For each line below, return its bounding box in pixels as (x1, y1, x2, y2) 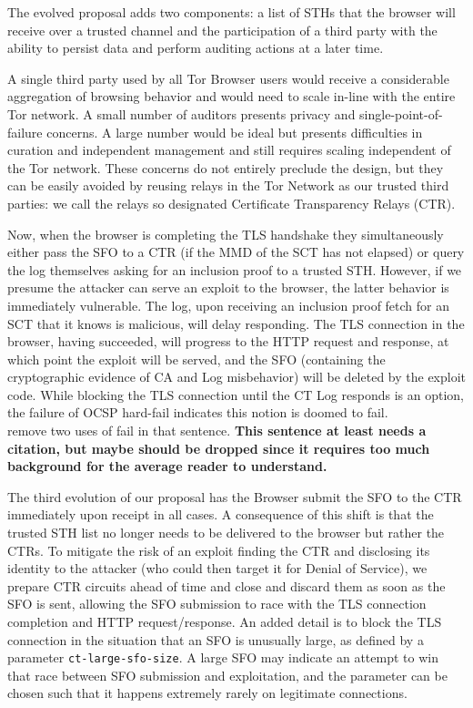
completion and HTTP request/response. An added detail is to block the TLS (7, 612, 442, 631)
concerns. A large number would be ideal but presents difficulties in (46, 122, 423, 141)
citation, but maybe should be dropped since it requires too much (7, 438, 430, 457)
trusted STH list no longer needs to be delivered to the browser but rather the (7, 523, 445, 542)
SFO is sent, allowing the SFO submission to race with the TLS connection (7, 594, 427, 613)
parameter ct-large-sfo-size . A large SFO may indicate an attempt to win (7, 648, 438, 667)
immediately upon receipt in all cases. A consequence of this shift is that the (7, 505, 434, 524)
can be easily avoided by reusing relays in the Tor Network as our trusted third (7, 176, 449, 195)
